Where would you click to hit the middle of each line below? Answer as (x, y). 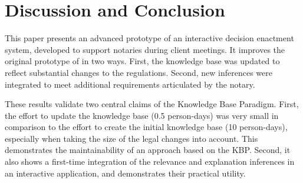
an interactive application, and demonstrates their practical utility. (125, 173)
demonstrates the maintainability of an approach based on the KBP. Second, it (148, 150)
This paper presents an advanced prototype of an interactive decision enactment (149, 38)
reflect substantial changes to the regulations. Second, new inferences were (139, 72)
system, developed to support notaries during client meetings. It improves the (145, 49)
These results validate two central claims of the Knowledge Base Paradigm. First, (152, 104)
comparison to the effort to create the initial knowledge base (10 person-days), (146, 127)
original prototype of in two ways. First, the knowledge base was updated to (142, 61)
